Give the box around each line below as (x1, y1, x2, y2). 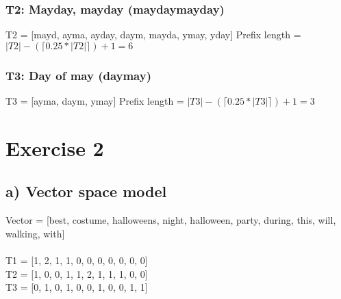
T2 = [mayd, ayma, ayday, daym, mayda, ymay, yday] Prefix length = (5, 27, 301, 42)
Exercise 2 (5, 133, 104, 161)
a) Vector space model (5, 181, 167, 202)
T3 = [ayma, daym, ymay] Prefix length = (5, 94, 184, 108)
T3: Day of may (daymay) (5, 66, 151, 83)
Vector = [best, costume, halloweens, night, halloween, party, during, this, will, (5, 213, 336, 227)
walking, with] (5, 226, 65, 240)
